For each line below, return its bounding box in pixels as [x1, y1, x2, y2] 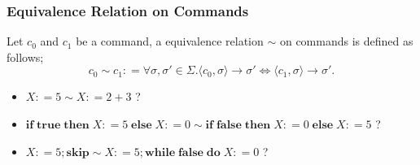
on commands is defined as [279, 33, 413, 50]
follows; [7, 48, 44, 65]
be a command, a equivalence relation [76, 33, 264, 50]
